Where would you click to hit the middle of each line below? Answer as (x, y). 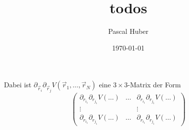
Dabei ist (18, 85)
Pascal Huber (128, 31)
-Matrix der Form (154, 85)
